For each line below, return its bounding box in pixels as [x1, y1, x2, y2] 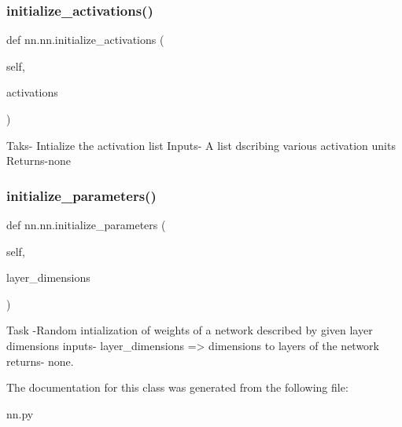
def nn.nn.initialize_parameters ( [6, 217, 166, 232]
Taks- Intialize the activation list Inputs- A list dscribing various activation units [6, 137, 396, 153]
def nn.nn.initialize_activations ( [6, 31, 164, 48]
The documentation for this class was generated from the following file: [6, 379, 349, 396]
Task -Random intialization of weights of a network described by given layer [6, 322, 373, 338]
